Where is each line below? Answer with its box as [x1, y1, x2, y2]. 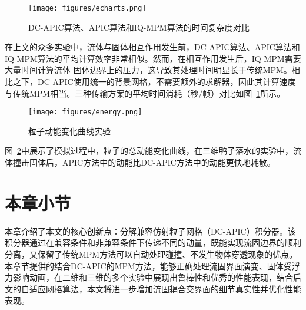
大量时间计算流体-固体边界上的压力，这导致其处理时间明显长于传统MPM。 [5, 64, 292, 76]
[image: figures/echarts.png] [28, 4, 147, 12]
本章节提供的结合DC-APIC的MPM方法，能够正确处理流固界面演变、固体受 [5, 259, 292, 272]
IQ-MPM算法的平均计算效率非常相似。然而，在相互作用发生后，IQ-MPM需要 [5, 52, 301, 64]
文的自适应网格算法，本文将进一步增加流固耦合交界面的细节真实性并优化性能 [5, 282, 301, 295]
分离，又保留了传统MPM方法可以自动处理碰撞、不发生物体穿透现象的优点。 [5, 248, 298, 260]
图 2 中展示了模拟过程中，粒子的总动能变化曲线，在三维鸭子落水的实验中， [5, 144, 293, 157]
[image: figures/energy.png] [28, 108, 142, 117]
